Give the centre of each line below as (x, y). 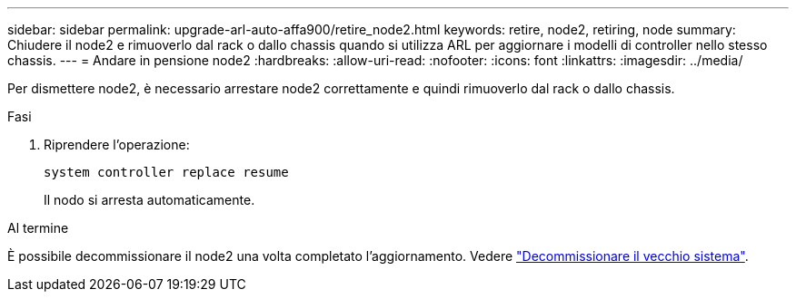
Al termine (38, 228)
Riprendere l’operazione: (117, 145)
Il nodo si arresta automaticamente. (149, 200)
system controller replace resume (166, 172)
